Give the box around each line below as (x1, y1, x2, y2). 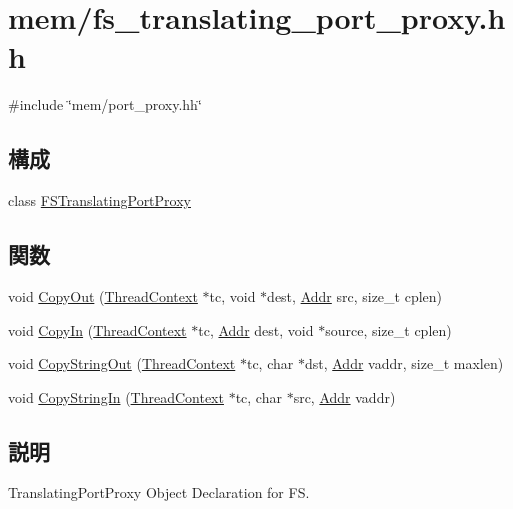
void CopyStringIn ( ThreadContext (8, 386, 224, 407)
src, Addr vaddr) (293, 386, 396, 407)
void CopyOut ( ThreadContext (8, 285, 198, 306)
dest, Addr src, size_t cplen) (267, 285, 443, 306)
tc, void (209, 285, 256, 306)
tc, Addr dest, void (198, 319, 314, 340)
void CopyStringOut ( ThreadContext (8, 353, 236, 374)
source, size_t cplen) (325, 319, 452, 340)
